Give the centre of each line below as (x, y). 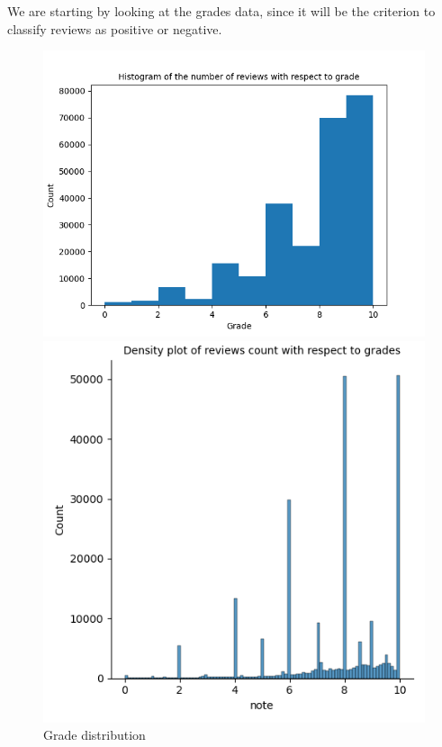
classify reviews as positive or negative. (115, 28)
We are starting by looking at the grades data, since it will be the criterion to (221, 11)
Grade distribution (95, 735)
